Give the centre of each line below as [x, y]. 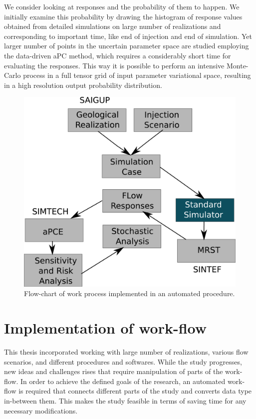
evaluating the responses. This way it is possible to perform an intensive [114, 65]
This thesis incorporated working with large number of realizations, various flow [126, 351]
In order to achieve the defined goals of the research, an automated [123, 381]
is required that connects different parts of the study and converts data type [135, 391]
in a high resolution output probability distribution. [83, 85]
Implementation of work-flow [106, 328]
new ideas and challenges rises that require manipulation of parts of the [114, 371]
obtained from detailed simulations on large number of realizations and [113, 26]
